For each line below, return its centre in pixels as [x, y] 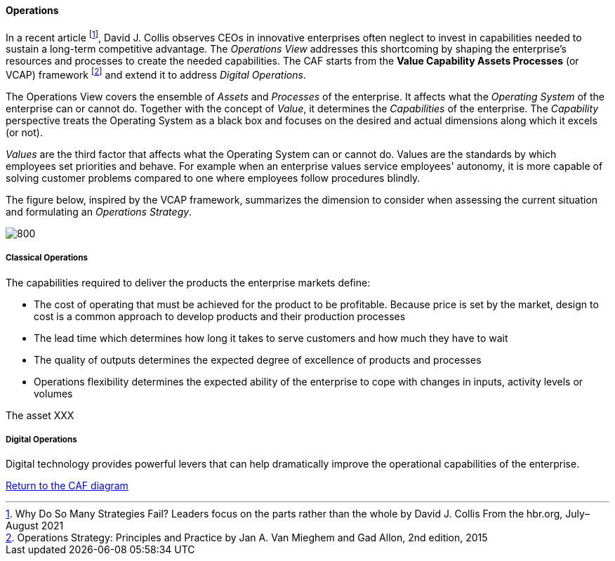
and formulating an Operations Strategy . [99, 211]
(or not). [24, 132]
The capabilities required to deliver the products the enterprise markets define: [188, 282]
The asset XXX [40, 415]
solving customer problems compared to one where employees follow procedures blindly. [213, 178]
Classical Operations [47, 258]
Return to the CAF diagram [67, 486]
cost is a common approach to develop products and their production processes [220, 316]
